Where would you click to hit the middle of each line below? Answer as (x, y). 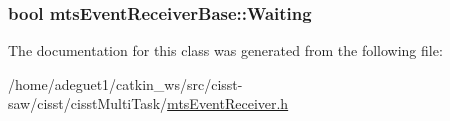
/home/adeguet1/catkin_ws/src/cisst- (125, 83)
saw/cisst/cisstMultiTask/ (88, 103)
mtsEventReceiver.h (228, 103)
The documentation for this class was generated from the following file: (225, 50)
